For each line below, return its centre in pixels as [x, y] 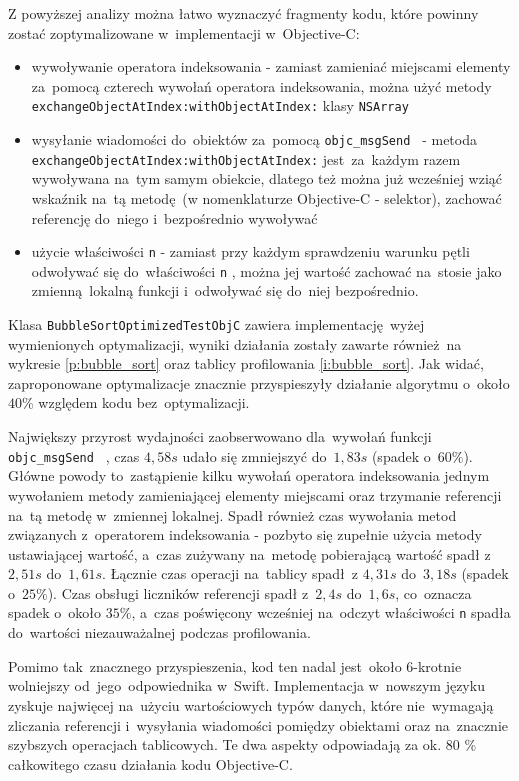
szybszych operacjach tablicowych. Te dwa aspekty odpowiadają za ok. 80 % [242, 744]
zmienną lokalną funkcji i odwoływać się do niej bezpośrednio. [225, 290]
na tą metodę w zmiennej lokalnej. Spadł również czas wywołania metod [232, 514]
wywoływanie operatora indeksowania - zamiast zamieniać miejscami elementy [271, 66]
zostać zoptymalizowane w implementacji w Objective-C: [184, 32]
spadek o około [55, 612]
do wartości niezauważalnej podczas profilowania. [159, 632]
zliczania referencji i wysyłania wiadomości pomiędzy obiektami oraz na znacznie [258, 724]
